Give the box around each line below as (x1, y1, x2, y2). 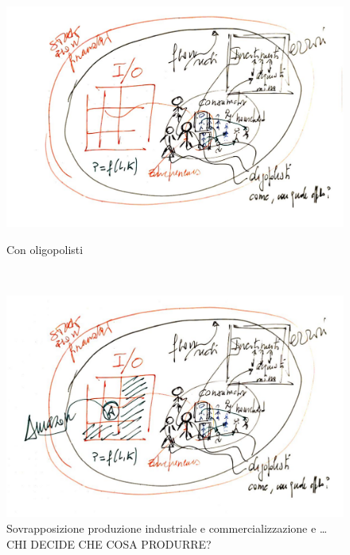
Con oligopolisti (6, 241, 84, 258)
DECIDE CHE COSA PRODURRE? (30, 535, 212, 552)
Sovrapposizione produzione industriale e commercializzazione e (6, 520, 317, 537)
